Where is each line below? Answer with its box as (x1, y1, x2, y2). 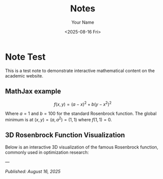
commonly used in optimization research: (5, 149, 89, 155)
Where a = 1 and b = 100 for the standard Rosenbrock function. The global (5, 110, 157, 116)
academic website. (5, 72, 43, 79)
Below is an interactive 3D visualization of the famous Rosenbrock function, (5, 144, 159, 150)
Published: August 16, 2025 (5, 168, 61, 174)
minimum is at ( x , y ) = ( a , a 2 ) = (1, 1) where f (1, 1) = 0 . (5, 116, 112, 122)
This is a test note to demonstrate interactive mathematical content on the (5, 68, 155, 73)
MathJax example (5, 87, 62, 96)
